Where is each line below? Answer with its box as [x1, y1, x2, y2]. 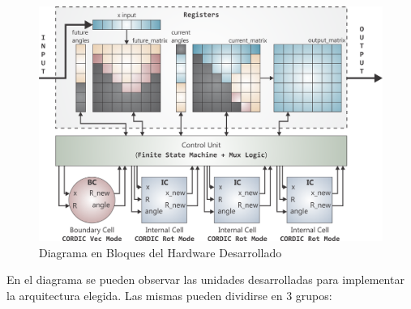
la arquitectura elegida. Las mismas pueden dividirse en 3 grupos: [6, 287, 332, 304]
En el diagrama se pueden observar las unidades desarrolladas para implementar [6, 271, 405, 288]
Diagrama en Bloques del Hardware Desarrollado [39, 243, 282, 260]
